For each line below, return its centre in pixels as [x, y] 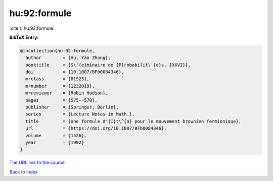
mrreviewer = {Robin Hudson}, [67, 93]
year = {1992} [55, 142]
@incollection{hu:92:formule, [57, 51]
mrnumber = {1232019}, [60, 86]
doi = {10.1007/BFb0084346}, [75, 72]
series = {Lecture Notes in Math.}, [80, 114]
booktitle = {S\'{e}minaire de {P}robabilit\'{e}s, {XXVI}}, [108, 65]
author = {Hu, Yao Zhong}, [68, 58]
